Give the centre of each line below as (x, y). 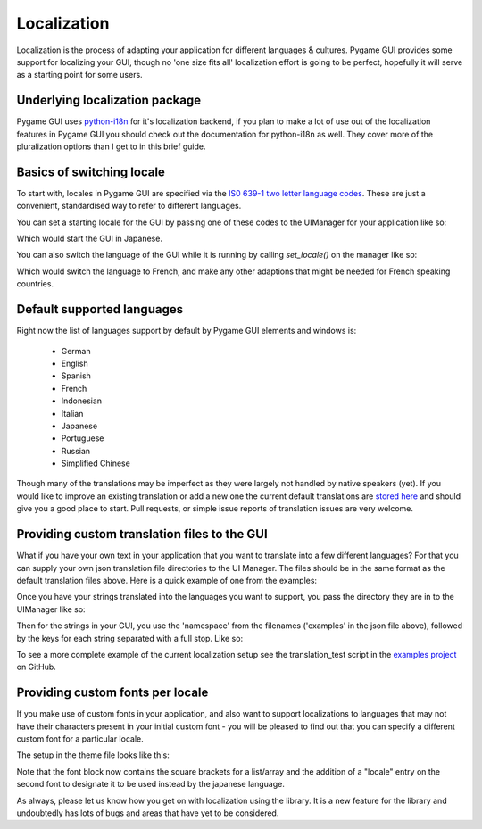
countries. (35, 284)
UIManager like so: (51, 609)
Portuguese (83, 438)
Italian (72, 413)
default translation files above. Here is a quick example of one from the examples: (166, 580)
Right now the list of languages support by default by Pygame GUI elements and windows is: (187, 331)
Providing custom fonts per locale (112, 693)
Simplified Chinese (96, 463)
